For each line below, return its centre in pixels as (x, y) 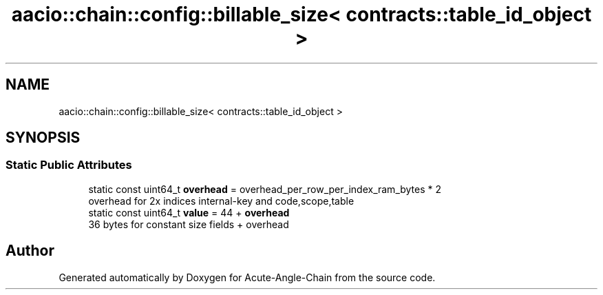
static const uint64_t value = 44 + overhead (189, 212)
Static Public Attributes (69, 165)
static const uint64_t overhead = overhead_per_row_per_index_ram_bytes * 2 (265, 189)
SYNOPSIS (43, 138)
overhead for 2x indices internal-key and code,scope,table (221, 201)
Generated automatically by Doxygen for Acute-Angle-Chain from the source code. (247, 277)
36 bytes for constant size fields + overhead (189, 224)
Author (30, 251)
